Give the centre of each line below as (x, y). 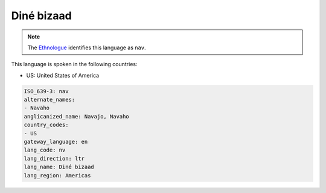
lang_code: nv (45, 150)
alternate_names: (50, 100)
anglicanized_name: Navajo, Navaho (76, 116)
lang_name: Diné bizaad (59, 167)
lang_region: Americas (57, 175)
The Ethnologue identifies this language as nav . (87, 47)
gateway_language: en (56, 142)
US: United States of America (63, 75)
